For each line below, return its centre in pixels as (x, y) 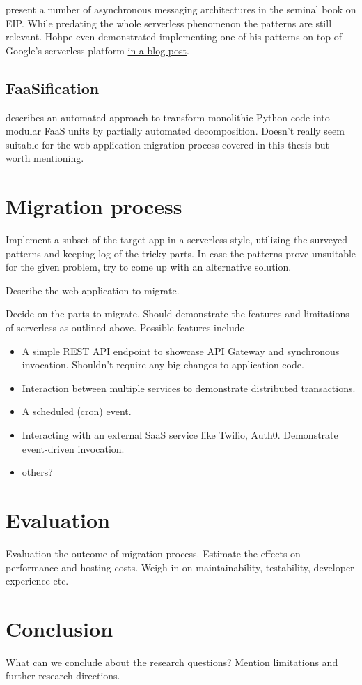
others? (37, 472)
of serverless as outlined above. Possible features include (125, 328)
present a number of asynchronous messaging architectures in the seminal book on (181, 9)
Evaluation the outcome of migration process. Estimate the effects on (153, 553)
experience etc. (37, 581)
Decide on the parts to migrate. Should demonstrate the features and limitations (178, 314)
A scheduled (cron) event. (77, 411)
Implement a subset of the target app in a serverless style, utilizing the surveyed (177, 240)
